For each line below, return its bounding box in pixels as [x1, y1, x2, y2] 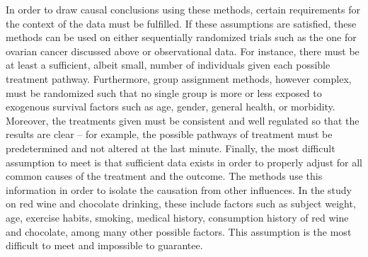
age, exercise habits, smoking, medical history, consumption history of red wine [6, 210, 349, 224]
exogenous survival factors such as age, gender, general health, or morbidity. [6, 99, 335, 114]
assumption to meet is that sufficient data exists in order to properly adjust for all [6, 154, 362, 169]
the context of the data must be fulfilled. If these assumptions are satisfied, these [6, 16, 357, 30]
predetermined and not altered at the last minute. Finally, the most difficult [6, 140, 335, 155]
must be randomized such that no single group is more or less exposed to [6, 85, 322, 100]
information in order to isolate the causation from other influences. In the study [6, 182, 352, 197]
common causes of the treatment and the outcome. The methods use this [6, 169, 323, 183]
